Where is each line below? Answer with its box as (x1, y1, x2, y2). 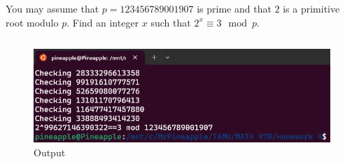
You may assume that (6, 1, 99, 15)
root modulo (6, 15, 59, 29)
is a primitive (283, 1, 340, 15)
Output (34, 144, 66, 159)
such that (150, 15, 191, 29)
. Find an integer (66, 15, 139, 29)
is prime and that (197, 1, 272, 15)
